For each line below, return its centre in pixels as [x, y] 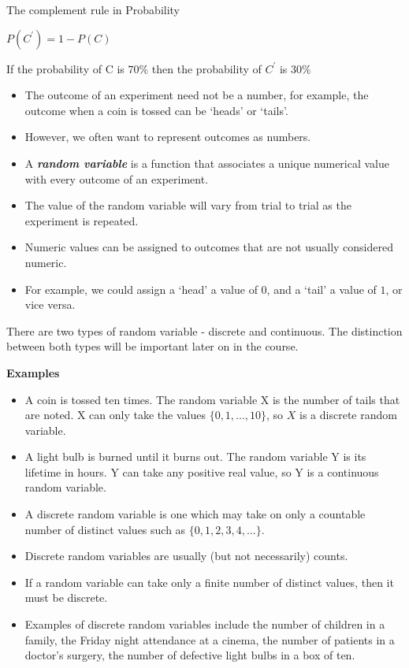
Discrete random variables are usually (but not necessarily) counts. [186, 556]
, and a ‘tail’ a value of [322, 289]
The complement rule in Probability [93, 9]
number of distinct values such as [105, 529]
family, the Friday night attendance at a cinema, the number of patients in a [210, 639]
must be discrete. [66, 597]
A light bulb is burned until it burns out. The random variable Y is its [195, 456]
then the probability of [206, 68]
